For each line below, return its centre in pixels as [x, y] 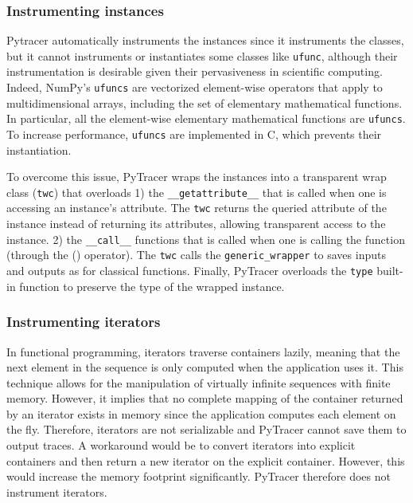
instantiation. [39, 149]
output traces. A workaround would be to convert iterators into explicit [181, 445]
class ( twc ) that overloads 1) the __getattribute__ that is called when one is [197, 192]
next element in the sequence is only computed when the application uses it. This [205, 367]
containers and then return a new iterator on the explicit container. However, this [206, 460]
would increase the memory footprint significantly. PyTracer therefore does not [199, 476]
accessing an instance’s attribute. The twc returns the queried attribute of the [197, 208]
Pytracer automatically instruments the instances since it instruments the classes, [205, 40]
